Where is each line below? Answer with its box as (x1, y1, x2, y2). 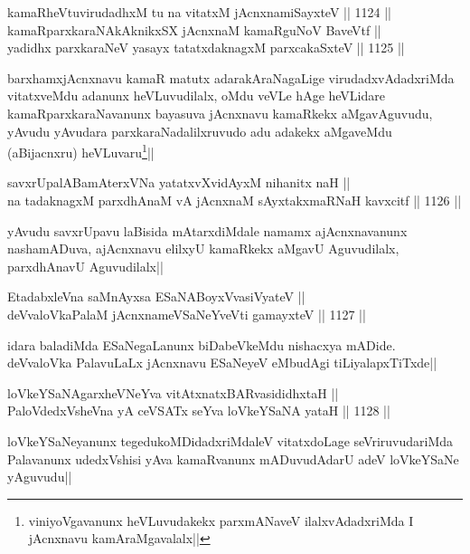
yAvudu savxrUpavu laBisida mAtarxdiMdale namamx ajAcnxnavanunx (7, 221, 408, 240)
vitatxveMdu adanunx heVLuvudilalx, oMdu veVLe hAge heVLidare (7, 86, 385, 105)
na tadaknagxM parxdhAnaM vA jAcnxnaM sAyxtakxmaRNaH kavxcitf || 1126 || (7, 191, 462, 209)
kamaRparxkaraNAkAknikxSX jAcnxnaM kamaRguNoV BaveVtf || (7, 20, 381, 39)
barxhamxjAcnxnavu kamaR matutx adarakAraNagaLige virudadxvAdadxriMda (7, 68, 455, 87)
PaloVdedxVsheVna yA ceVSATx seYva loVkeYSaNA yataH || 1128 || (7, 401, 390, 420)
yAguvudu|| (7, 467, 72, 486)
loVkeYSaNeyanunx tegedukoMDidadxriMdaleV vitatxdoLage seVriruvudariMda (7, 431, 454, 450)
